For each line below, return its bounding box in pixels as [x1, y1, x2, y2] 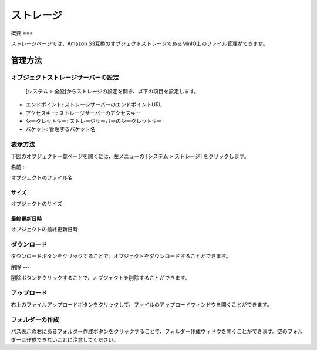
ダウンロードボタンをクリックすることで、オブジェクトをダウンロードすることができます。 [11, 253, 231, 260]
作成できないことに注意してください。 [26, 336, 119, 343]
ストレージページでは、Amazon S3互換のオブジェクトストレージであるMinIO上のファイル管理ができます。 [11, 40, 268, 47]
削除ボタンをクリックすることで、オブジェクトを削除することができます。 [11, 274, 190, 281]
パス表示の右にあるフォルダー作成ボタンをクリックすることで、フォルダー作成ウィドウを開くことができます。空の [11, 328, 288, 335]
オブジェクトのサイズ [11, 200, 63, 207]
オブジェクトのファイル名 [11, 174, 73, 181]
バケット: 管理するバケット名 [25, 126, 96, 133]
